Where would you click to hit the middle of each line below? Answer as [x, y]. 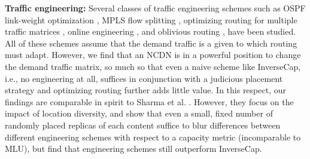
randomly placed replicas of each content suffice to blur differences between [143, 125]
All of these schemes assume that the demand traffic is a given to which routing [151, 43]
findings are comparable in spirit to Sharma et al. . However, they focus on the [149, 101]
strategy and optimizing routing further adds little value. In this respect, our [145, 90]
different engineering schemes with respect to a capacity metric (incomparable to [153, 137]
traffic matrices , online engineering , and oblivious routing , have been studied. [151, 31]
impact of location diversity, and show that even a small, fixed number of [139, 113]
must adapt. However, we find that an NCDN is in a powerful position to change [153, 55]
